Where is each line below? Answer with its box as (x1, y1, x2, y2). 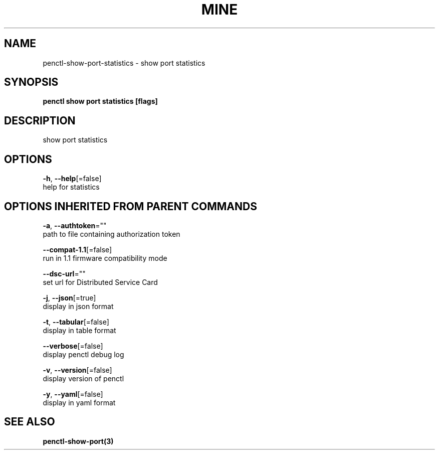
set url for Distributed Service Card (43, 277, 158, 286)
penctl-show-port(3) (43, 436, 114, 445)
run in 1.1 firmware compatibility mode (43, 253, 167, 262)
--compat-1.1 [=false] (43, 245, 112, 254)
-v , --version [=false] (43, 365, 112, 374)
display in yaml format (43, 398, 116, 407)
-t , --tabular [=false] (43, 317, 109, 326)
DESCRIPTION (4, 114, 76, 127)
